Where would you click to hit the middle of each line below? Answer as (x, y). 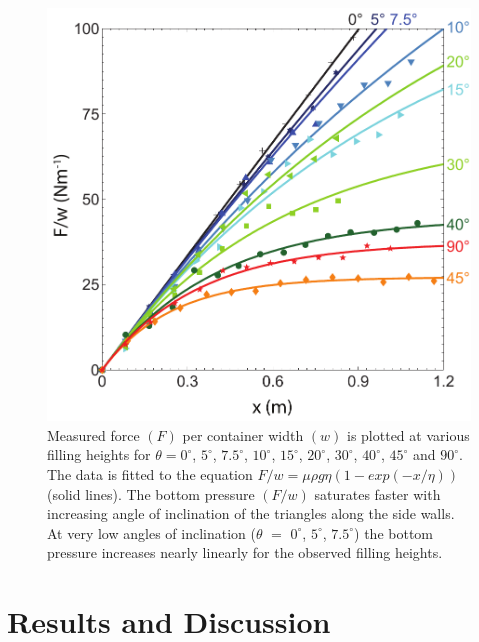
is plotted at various (408, 434)
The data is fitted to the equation (150, 474)
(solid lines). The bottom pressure (151, 493)
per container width (243, 434)
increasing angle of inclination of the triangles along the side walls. (251, 513)
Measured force (93, 434)
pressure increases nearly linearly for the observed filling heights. (245, 552)
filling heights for (99, 454)
